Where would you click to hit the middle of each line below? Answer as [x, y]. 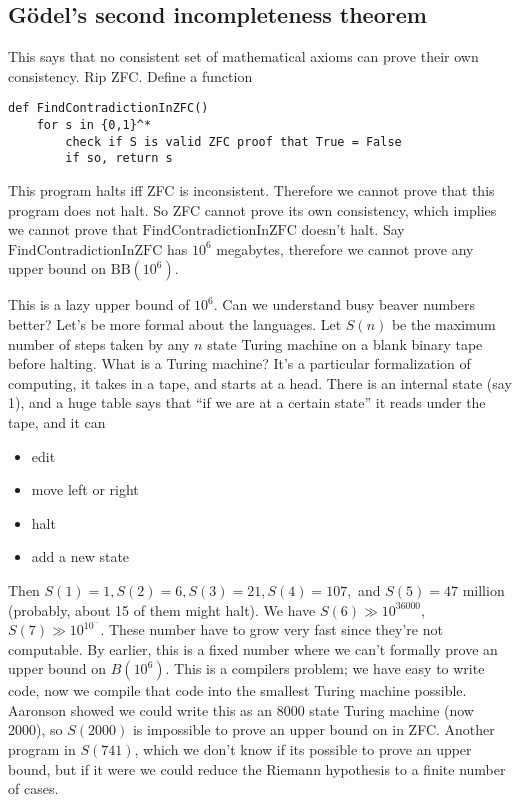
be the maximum [443, 323]
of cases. [33, 788]
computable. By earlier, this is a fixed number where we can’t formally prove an [253, 648]
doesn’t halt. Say [353, 229]
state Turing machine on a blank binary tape [345, 343]
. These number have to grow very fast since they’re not [271, 629]
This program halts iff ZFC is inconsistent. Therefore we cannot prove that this [251, 190]
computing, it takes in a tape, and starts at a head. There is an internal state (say [260, 382]
